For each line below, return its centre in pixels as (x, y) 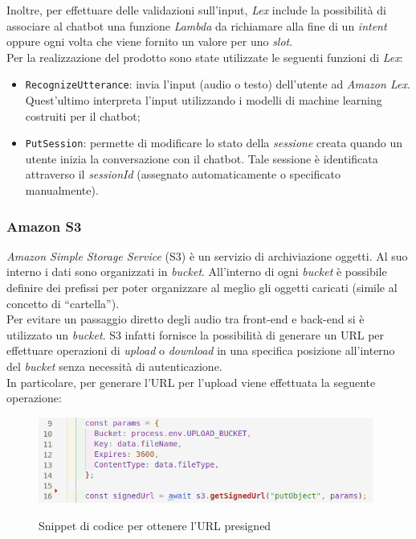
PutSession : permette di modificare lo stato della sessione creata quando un (214, 143)
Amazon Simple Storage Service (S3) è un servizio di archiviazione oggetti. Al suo (207, 255)
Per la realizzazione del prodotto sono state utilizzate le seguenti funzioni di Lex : (205, 57)
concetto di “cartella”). (63, 303)
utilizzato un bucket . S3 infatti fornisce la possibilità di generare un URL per (196, 334)
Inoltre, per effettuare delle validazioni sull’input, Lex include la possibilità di (196, 10)
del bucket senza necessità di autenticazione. (114, 366)
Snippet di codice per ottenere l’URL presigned (155, 525)
